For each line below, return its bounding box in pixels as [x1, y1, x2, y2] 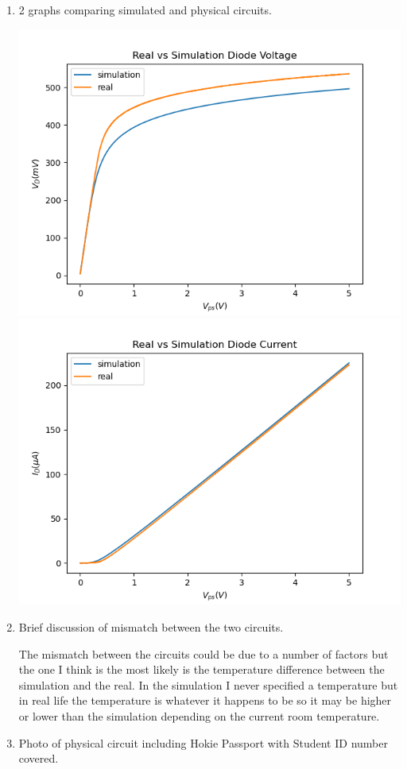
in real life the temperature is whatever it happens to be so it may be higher [18, 692, 392, 709]
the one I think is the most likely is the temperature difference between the [18, 661, 385, 678]
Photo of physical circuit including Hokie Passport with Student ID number [18, 734, 388, 751]
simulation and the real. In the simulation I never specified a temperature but [18, 676, 398, 693]
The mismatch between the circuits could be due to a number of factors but [18, 645, 389, 662]
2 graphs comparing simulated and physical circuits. [18, 2, 272, 17]
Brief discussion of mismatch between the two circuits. [18, 619, 284, 636]
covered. [18, 750, 59, 767]
